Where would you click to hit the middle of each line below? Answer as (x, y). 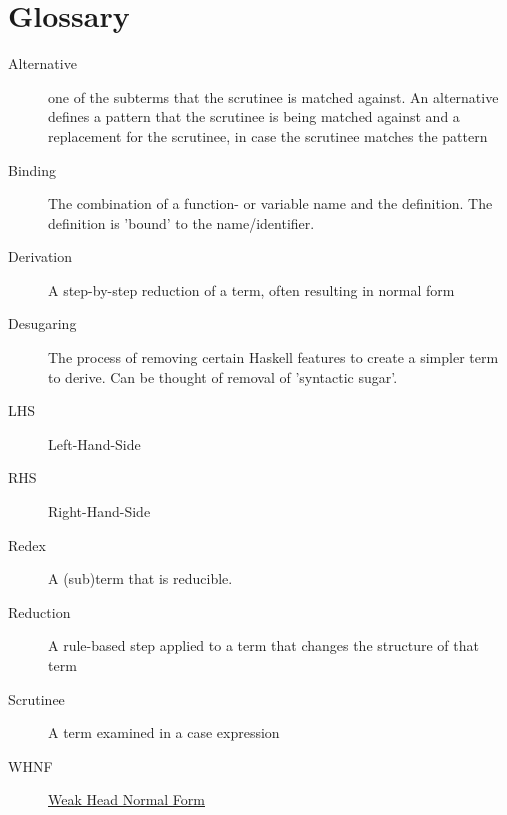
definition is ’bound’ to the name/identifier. (181, 222)
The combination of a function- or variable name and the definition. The (270, 203)
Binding (32, 169)
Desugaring (42, 323)
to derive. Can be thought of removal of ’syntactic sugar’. (223, 376)
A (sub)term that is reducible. (140, 578)
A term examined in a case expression (164, 732)
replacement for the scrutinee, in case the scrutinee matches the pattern (268, 135)
